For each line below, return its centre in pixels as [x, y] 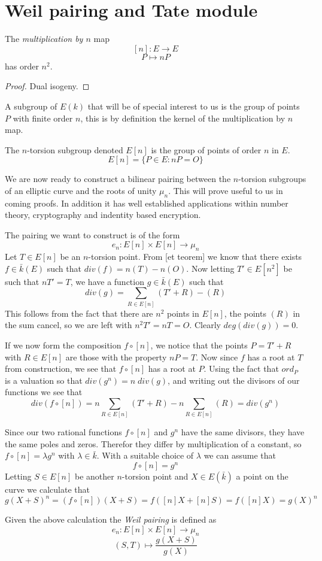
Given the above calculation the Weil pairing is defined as [111, 519]
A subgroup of [31, 106]
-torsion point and [155, 476]
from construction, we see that [61, 369]
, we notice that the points [199, 345]
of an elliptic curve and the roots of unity [81, 190]
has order [22, 66]
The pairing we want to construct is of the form [92, 234]
